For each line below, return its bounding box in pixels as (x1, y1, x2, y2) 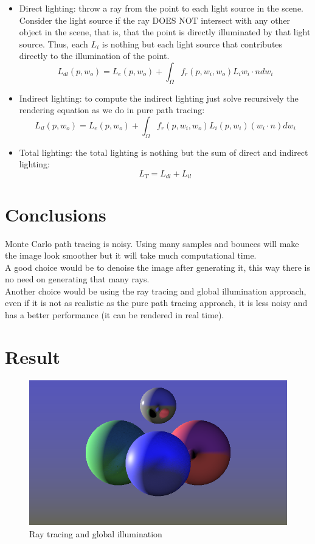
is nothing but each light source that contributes (102, 37, 283, 50)
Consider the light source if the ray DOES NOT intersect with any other (19, 13, 291, 26)
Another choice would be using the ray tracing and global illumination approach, (5, 284, 306, 297)
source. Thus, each (19, 37, 88, 50)
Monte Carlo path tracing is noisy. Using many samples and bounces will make (5, 237, 299, 249)
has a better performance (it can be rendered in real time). (5, 309, 224, 321)
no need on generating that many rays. (5, 273, 150, 285)
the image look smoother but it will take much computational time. (5, 249, 257, 262)
